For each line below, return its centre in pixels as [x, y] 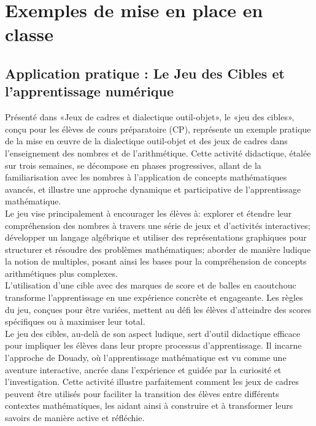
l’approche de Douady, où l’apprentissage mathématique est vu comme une [146, 358]
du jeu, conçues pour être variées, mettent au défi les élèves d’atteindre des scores [158, 309]
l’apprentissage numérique [90, 91]
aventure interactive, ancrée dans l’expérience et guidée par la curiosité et [143, 369]
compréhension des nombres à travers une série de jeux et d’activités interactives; [158, 225]
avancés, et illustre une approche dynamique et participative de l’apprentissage [153, 189]
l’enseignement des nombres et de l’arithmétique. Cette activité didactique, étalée [158, 153]
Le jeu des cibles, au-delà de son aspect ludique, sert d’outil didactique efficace [153, 333]
